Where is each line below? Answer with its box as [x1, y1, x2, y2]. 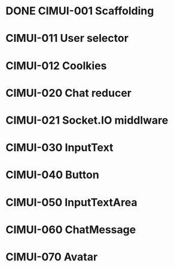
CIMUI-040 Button [5, 168, 99, 182]
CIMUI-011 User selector [5, 32, 129, 45]
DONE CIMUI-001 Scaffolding [5, 4, 154, 18]
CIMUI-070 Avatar [5, 250, 98, 263]
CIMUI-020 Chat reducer [5, 86, 132, 100]
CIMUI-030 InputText [5, 141, 114, 155]
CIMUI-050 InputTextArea [5, 195, 138, 209]
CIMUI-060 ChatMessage [5, 223, 136, 237]
